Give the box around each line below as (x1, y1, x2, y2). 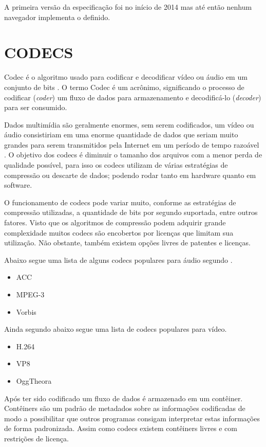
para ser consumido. (4, 102, 67, 113)
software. (4, 180, 32, 190)
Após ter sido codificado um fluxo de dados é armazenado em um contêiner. (4, 392, 243, 403)
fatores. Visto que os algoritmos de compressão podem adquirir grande (4, 217, 226, 228)
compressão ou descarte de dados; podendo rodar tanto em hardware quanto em (4, 169, 256, 180)
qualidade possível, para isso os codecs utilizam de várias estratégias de (4, 159, 228, 170)
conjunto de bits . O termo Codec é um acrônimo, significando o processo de (4, 81, 244, 92)
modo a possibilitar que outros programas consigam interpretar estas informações (4, 413, 260, 423)
